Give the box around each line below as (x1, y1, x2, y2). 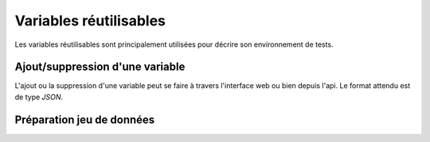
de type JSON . (14, 92, 64, 102)
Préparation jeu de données (14, 113, 155, 126)
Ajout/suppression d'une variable (14, 60, 186, 74)
